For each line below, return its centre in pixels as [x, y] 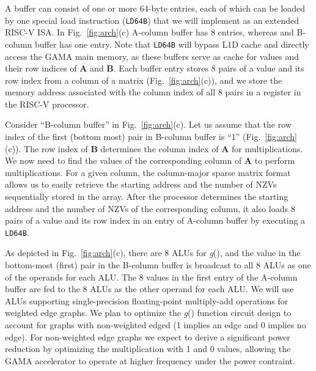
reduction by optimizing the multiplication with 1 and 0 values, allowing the [148, 349]
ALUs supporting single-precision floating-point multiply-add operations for [147, 300]
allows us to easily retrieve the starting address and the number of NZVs [141, 184]
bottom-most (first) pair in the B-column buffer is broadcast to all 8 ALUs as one [158, 265]
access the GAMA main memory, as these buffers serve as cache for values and [152, 56]
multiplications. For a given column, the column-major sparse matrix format [148, 172]
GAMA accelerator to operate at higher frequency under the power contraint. [150, 360]
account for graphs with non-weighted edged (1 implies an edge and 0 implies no [156, 325]
